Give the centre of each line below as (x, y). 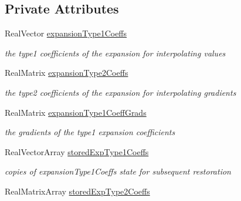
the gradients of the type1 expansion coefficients (90, 132)
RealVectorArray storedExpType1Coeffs (77, 151)
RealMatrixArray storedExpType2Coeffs (77, 191)
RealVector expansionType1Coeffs (66, 33)
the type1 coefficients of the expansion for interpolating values (115, 53)
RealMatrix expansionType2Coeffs (67, 73)
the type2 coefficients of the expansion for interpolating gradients (120, 92)
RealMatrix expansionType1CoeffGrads (76, 112)
